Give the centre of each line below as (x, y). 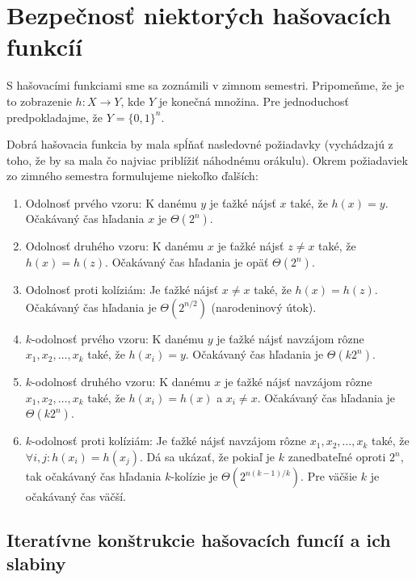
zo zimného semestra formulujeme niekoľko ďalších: (132, 176)
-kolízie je (194, 476)
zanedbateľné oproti (337, 457)
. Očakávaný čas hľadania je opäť (187, 262)
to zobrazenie (39, 101)
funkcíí (44, 46)
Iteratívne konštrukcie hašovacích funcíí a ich (199, 540)
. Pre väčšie (329, 476)
